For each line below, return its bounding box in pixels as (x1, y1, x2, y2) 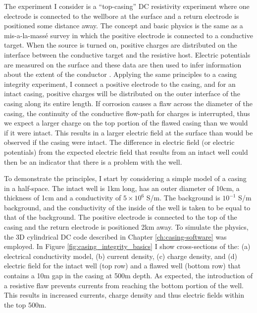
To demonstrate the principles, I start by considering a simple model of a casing (4, 173, 247, 184)
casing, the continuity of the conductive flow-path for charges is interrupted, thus (4, 108, 250, 118)
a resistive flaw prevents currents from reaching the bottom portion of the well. (4, 280, 244, 290)
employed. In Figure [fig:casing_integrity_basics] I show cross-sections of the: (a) (4, 241, 251, 251)
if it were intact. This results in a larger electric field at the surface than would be (4, 127, 253, 137)
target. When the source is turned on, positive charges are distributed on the (4, 40, 237, 50)
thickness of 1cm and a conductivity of (4, 192, 121, 203)
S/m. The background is (146, 192, 220, 203)
